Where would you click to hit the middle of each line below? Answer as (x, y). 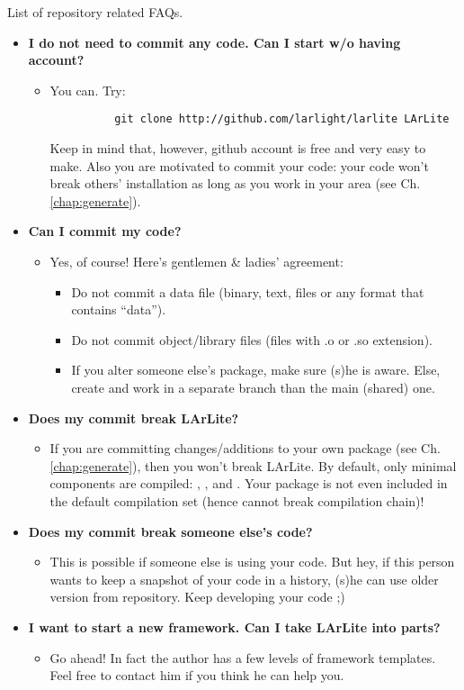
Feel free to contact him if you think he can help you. (197, 675)
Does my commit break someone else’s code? (170, 531)
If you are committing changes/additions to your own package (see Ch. (245, 448)
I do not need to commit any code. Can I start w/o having (214, 42)
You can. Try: (88, 90)
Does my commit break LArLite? (134, 418)
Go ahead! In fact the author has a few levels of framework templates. (243, 657)
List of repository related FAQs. (95, 12)
